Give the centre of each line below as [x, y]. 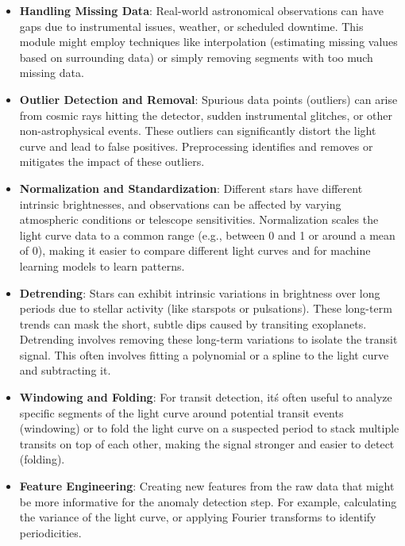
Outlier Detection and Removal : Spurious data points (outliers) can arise [208, 99]
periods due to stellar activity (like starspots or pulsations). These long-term [206, 308]
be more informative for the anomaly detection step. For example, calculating [208, 501]
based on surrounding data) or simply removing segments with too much [196, 57]
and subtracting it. [65, 370]
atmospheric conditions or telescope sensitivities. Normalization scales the [199, 219]
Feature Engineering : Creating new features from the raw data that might [207, 486]
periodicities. [50, 532]
